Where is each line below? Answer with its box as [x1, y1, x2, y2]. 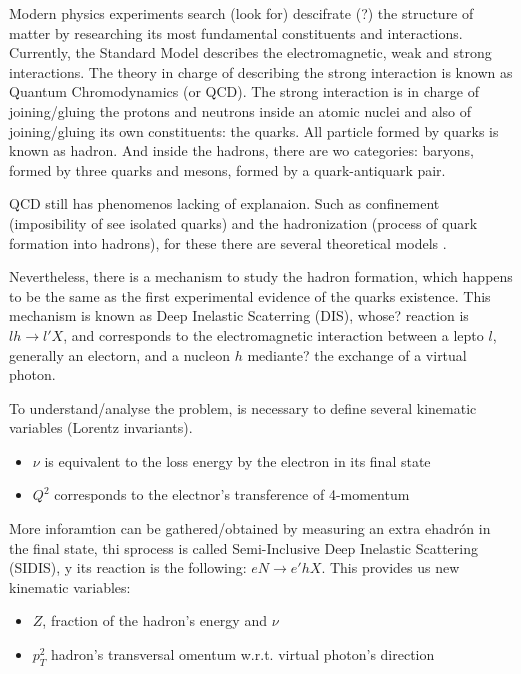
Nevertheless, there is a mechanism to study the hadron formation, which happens [9, 266, 513, 287]
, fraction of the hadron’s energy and [42, 610, 267, 631]
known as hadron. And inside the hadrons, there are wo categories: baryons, [9, 140, 474, 161]
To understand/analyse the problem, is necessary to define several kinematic [9, 397, 477, 418]
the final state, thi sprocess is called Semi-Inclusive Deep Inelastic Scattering [9, 537, 478, 558]
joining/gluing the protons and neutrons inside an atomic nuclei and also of [9, 100, 472, 121]
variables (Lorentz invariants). [9, 417, 193, 438]
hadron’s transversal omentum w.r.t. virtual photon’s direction [51, 644, 435, 665]
